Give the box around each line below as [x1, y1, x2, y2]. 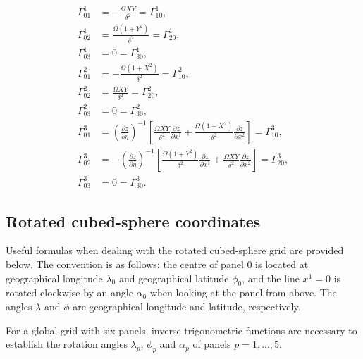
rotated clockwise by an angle [6, 285, 133, 300]
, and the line [242, 270, 300, 285]
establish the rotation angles [6, 336, 128, 351]
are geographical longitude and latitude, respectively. [73, 299, 301, 314]
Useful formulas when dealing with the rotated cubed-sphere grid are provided [6, 243, 344, 258]
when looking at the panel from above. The [149, 285, 337, 300]
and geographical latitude [118, 270, 229, 285]
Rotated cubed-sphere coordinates [6, 210, 261, 232]
